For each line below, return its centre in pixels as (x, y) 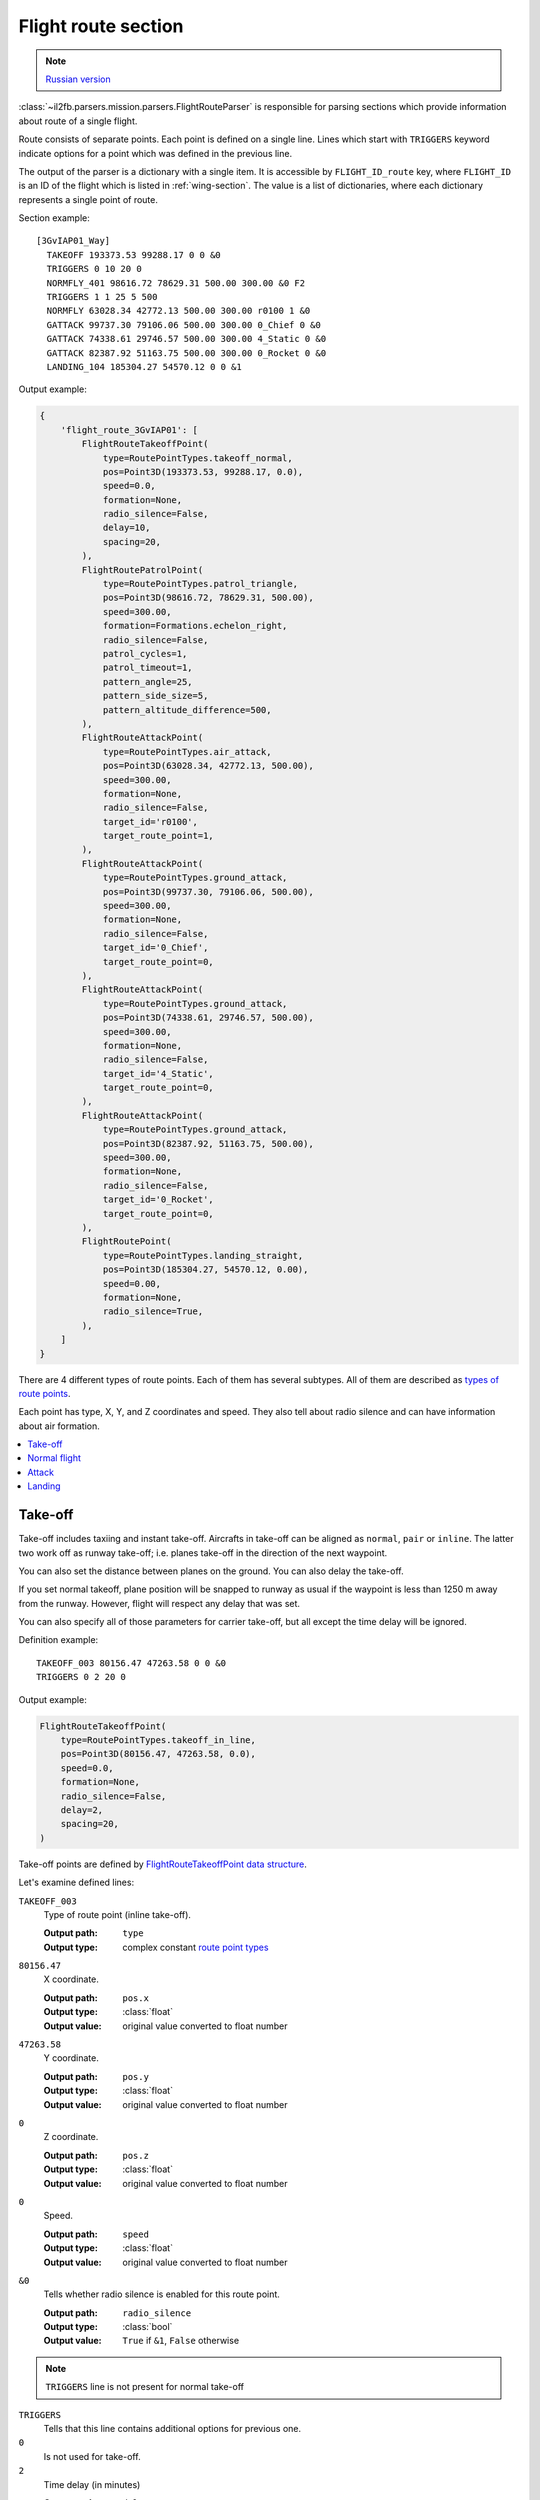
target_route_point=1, (158, 836)
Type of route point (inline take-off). (117, 1914)
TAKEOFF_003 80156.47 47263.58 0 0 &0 (131, 1663)
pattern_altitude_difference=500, (187, 709)
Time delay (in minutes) (92, 2484)
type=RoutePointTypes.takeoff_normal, (198, 458)
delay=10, (126, 528)
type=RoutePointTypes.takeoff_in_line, (158, 1740)
